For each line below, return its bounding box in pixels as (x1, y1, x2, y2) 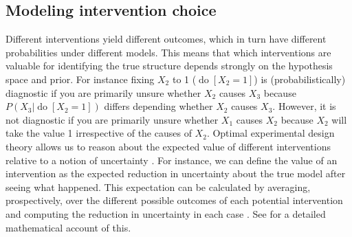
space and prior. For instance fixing (5, 71, 155, 86)
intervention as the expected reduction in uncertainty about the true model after (5, 166, 346, 181)
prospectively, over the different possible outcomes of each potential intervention (5, 193, 343, 207)
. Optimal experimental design (206, 126, 335, 140)
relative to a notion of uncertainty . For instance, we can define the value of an (5, 153, 338, 167)
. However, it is (272, 99, 336, 113)
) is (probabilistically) (254, 71, 346, 86)
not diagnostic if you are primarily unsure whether (5, 112, 219, 126)
